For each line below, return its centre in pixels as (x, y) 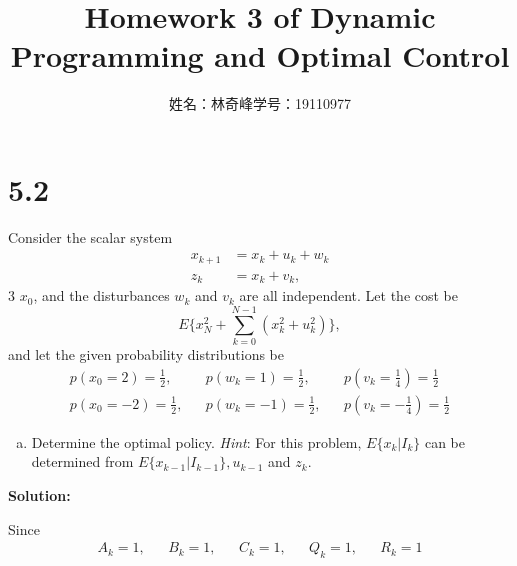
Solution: (39, 494)
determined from (82, 461)
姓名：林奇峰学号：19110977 (260, 103)
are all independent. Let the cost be (349, 295)
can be (445, 441)
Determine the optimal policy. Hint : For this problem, (196, 441)
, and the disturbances (101, 295)
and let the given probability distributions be (146, 354)
